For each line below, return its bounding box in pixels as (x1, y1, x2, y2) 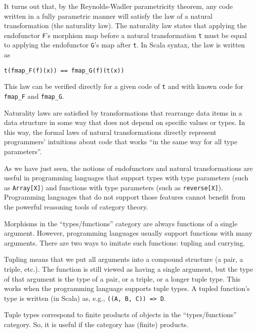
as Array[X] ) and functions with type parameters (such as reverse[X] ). (4, 182, 223, 192)
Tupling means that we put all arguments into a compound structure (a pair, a (4, 254, 243, 264)
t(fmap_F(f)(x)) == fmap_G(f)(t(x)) (4, 67, 125, 74)
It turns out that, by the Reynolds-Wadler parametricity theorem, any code (4, 1, 233, 11)
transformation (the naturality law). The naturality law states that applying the (4, 20, 247, 31)
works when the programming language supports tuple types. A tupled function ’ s (4, 283, 250, 293)
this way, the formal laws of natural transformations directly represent (4, 126, 217, 137)
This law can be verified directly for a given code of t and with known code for (4, 81, 244, 91)
